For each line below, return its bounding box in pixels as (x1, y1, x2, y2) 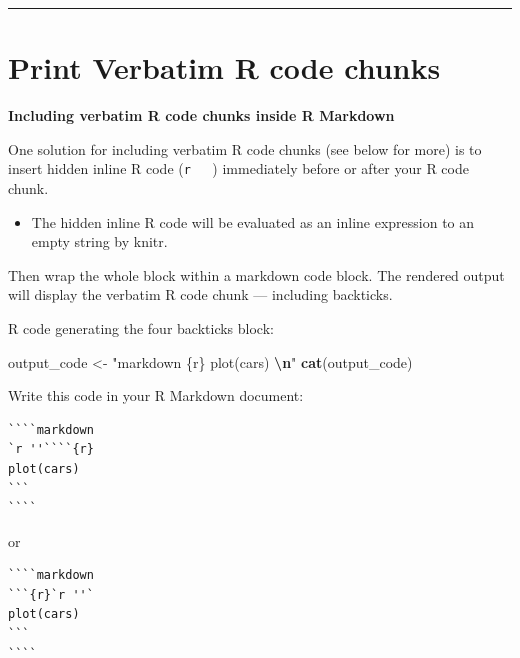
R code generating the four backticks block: (8, 317, 274, 338)
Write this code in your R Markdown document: (8, 385, 304, 406)
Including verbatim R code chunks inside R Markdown (8, 105, 395, 126)
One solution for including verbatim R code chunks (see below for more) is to (8, 138, 482, 159)
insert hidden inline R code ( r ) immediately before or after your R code (8, 158, 469, 179)
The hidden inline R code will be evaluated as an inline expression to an (31, 211, 475, 232)
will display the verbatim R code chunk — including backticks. (8, 284, 393, 305)
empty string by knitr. (31, 231, 168, 252)
